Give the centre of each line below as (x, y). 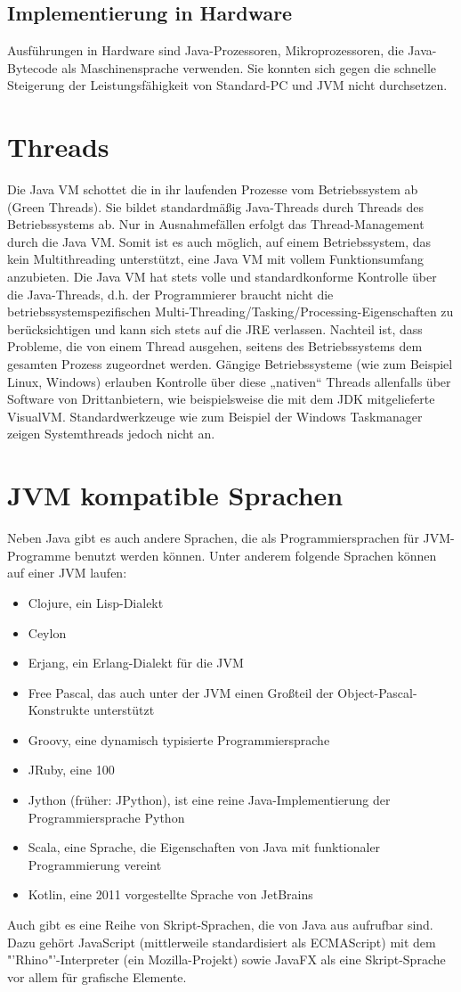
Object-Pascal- (377, 692)
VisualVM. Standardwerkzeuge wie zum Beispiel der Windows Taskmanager (215, 416)
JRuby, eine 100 (71, 770)
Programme (39, 555)
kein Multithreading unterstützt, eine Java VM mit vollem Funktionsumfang (216, 259)
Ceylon (47, 632)
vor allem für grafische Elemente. (97, 976)
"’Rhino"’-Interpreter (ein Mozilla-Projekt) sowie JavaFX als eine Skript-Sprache (226, 959)
